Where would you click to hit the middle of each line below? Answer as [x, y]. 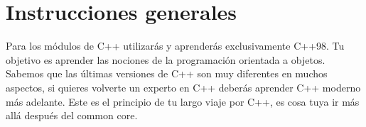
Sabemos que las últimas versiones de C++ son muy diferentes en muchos [167, 73]
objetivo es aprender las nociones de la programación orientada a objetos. [166, 59]
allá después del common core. [72, 115]
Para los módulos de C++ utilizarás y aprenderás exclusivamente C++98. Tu [175, 46]
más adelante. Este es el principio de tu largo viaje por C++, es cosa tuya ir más [183, 101]
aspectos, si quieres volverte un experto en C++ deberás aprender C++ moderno [183, 87]
